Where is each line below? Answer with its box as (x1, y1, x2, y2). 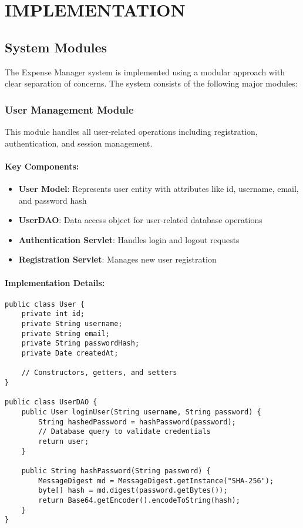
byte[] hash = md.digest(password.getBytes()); (38, 486, 228, 495)
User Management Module (5, 102, 134, 117)
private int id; (21, 310, 85, 318)
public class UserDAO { (5, 398, 97, 407)
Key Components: (5, 160, 79, 172)
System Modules (5, 38, 107, 56)
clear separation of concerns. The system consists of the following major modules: (5, 77, 298, 89)
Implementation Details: (5, 276, 105, 288)
